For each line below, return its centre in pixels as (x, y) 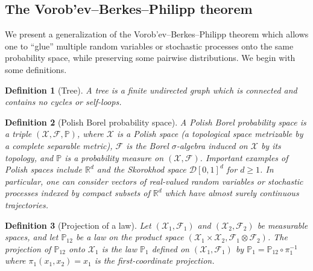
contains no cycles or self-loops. (63, 102)
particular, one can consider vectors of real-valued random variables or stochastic (154, 181)
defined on (170, 248)
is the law (119, 248)
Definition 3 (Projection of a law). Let (78, 225)
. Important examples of (244, 157)
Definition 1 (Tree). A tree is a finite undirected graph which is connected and (151, 90)
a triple (18, 134)
